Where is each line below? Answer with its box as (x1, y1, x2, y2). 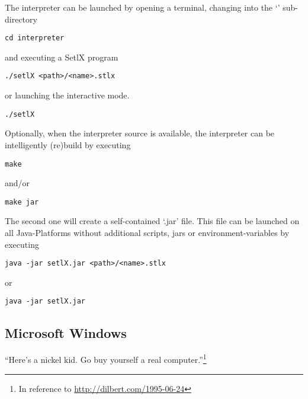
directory (5, 12, 37, 25)
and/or (5, 177, 30, 189)
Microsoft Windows (5, 323, 127, 341)
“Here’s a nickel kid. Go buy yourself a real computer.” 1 (5, 352, 207, 365)
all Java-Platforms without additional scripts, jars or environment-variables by (5, 226, 290, 239)
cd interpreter (5, 34, 65, 43)
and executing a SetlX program (5, 50, 118, 63)
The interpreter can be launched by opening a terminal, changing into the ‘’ (5, 1, 280, 13)
